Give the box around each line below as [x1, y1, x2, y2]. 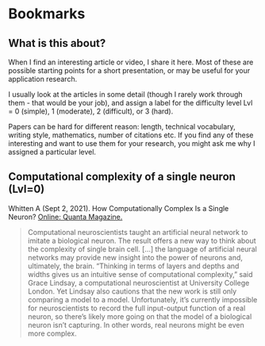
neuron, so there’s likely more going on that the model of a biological [27, 311, 252, 321]
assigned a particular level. [8, 148, 97, 156]
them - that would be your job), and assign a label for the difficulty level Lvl [8, 98, 253, 107]
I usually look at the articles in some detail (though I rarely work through [8, 90, 244, 99]
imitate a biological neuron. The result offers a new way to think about [27, 236, 256, 245]
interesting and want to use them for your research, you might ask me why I [8, 139, 255, 148]
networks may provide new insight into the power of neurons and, [27, 252, 244, 262]
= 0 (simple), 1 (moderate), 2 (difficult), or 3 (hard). [8, 106, 174, 116]
